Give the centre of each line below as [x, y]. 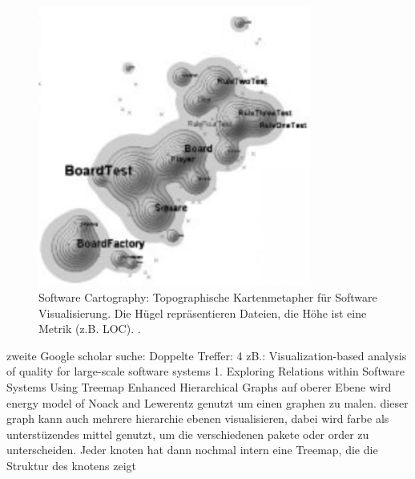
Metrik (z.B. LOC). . [90, 329]
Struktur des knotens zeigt [72, 466]
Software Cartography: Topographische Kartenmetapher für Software [208, 297]
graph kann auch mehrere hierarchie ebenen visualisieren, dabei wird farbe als [198, 418]
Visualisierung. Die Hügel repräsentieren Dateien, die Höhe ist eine [203, 313]
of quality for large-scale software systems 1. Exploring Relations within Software [205, 371]
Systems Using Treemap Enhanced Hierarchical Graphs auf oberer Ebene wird [199, 387]
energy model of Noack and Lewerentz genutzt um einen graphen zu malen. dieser [207, 402]
